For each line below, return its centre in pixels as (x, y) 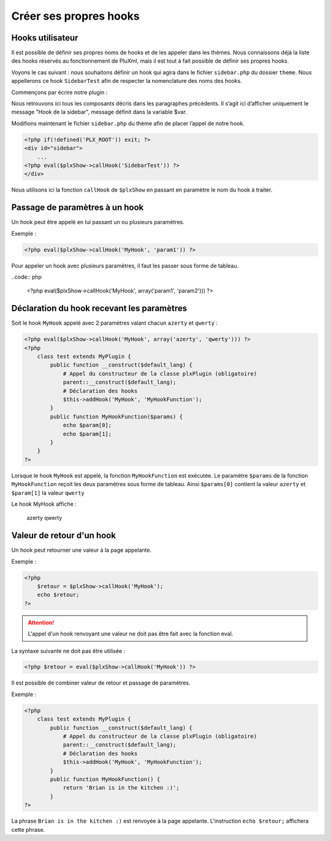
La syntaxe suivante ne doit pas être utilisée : (68, 651)
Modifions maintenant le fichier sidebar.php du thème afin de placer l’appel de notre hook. (128, 123)
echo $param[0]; (87, 425)
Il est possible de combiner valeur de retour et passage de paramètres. (101, 683)
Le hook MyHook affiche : (44, 504)
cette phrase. (28, 829)
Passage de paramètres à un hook (78, 208)
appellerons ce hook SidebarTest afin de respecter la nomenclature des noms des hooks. (127, 81)
